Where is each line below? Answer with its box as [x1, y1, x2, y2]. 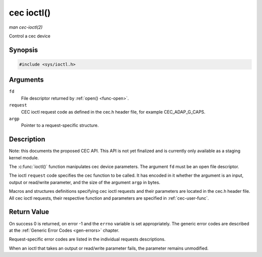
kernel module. [9, 154, 39, 160]
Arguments [9, 76, 44, 84]
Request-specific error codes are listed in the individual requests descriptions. [9, 236, 166, 242]
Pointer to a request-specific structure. [21, 122, 99, 128]
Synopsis [9, 46, 38, 54]
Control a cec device [9, 33, 51, 39]
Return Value [9, 208, 49, 216]
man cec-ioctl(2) [9, 24, 43, 30]
